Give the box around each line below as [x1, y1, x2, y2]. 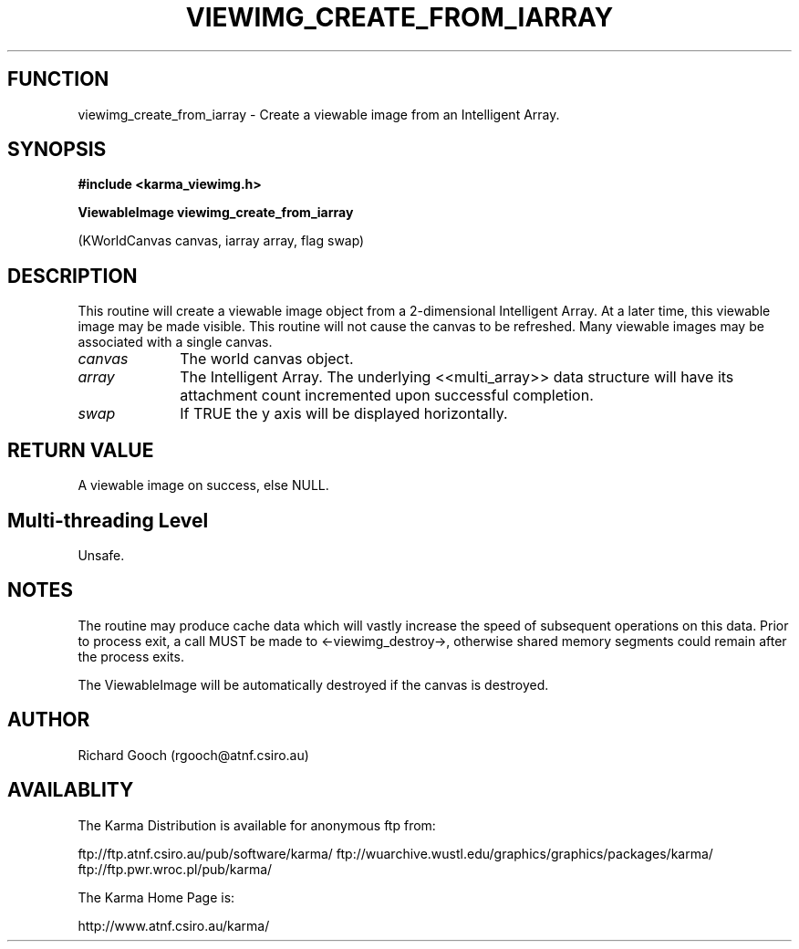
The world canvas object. [180, 349, 354, 369]
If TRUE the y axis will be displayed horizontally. [180, 404, 508, 423]
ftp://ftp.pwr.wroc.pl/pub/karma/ [78, 860, 273, 877]
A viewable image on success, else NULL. [78, 477, 329, 494]
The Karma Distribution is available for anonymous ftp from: [78, 817, 436, 833]
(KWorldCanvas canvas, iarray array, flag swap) [78, 233, 365, 249]
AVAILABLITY [7, 778, 134, 802]
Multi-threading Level [7, 508, 209, 532]
